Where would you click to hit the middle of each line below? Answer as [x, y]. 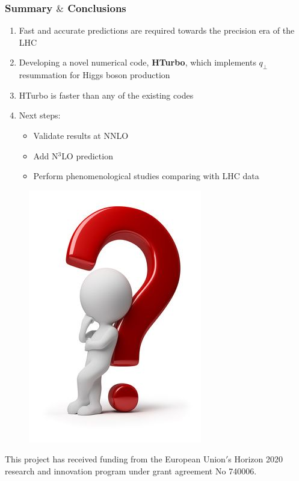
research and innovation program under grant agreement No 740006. [131, 470]
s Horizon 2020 [255, 459]
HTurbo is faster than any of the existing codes [106, 95]
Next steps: [40, 115]
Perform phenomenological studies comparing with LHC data [146, 176]
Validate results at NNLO [81, 135]
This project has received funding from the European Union [115, 459]
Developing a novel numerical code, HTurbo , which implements [137, 62]
